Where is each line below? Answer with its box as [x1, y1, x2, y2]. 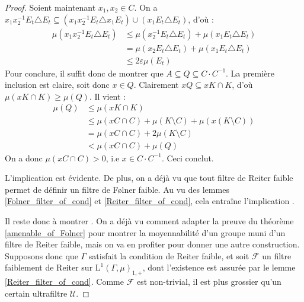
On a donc [5, 151, 43, 164]
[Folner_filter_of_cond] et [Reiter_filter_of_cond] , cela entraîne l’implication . [5, 195, 295, 207]
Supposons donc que [5, 249, 78, 262]
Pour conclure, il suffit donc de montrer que [5, 66, 164, 79]
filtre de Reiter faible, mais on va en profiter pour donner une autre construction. [5, 238, 300, 250]
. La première [226, 66, 274, 79]
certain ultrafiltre [5, 287, 68, 299]
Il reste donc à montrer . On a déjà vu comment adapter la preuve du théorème [5, 214, 294, 227]
